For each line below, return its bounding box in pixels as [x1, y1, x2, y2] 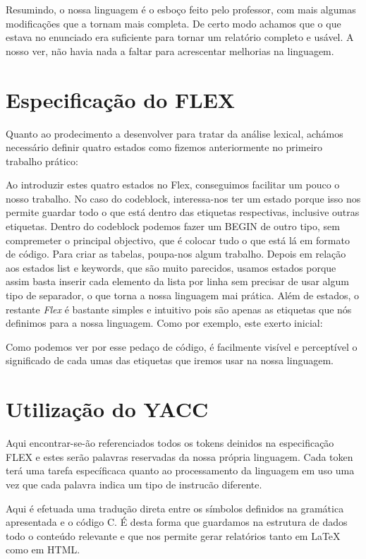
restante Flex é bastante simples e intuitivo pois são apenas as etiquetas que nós [6, 301, 352, 316]
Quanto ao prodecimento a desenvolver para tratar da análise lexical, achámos [6, 126, 343, 140]
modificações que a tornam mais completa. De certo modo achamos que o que [6, 16, 341, 30]
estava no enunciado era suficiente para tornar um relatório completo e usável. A [6, 30, 354, 44]
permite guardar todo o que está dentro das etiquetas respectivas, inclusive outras [6, 205, 360, 220]
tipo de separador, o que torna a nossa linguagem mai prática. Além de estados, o [6, 288, 360, 303]
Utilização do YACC [6, 395, 209, 423]
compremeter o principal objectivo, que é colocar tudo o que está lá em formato [6, 232, 350, 247]
